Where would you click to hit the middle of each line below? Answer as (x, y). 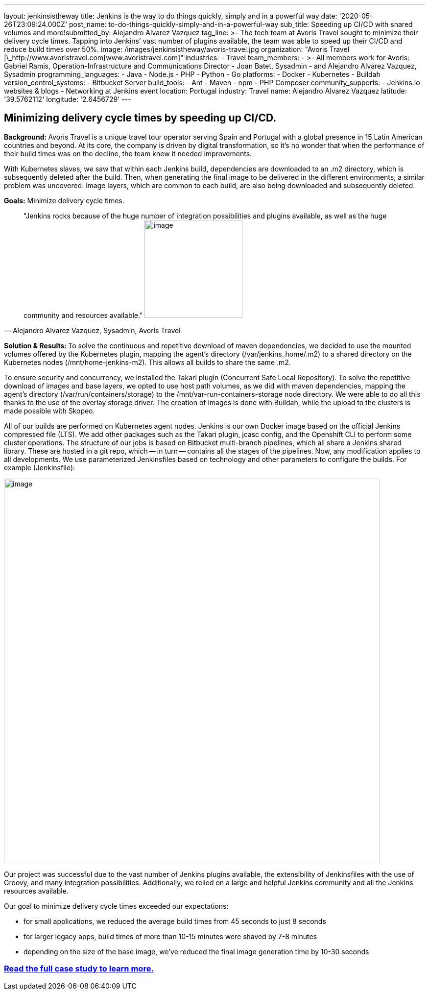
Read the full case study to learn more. (79, 969)
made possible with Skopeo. (49, 411)
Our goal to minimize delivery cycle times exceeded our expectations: (116, 906)
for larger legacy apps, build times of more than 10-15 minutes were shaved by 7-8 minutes (170, 936)
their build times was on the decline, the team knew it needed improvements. (128, 153)
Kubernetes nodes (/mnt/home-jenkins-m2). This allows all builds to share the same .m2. (147, 362)
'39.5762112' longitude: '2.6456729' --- (68, 99)
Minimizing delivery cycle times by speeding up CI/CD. (140, 118)
